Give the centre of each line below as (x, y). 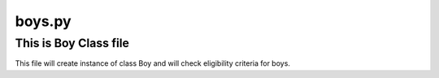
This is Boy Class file (72, 43)
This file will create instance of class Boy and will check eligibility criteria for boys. (152, 63)
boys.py (43, 21)
